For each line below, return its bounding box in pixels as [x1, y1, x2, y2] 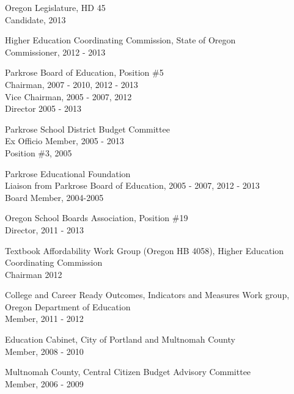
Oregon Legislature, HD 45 [5, 1, 106, 13]
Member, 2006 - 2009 [5, 377, 84, 390]
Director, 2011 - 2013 [5, 223, 84, 236]
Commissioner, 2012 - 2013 [5, 45, 106, 58]
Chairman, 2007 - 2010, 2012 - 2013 [5, 78, 138, 90]
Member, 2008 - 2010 [5, 345, 84, 357]
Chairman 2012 [5, 268, 62, 280]
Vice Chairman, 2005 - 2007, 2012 [5, 90, 132, 103]
